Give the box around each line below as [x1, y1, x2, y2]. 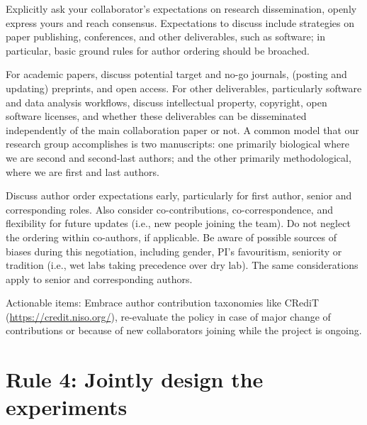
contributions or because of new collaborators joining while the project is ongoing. [6, 323, 362, 338]
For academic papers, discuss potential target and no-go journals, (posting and [6, 67, 347, 82]
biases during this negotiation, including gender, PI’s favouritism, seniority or [6, 243, 342, 258]
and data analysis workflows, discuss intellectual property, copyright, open [6, 94, 327, 109]
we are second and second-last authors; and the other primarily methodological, [6, 150, 351, 165]
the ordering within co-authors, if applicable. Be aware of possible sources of [6, 229, 337, 244]
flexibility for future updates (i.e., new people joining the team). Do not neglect [6, 216, 351, 231]
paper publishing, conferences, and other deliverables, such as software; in [6, 29, 326, 44]
